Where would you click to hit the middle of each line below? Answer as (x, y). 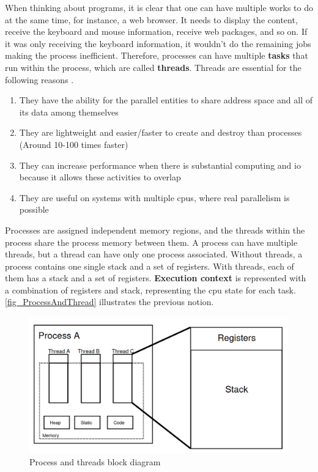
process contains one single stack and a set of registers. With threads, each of (150, 266)
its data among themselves (69, 112)
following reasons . (39, 79)
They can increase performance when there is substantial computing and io (160, 165)
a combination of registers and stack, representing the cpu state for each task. (150, 289)
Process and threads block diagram (95, 461)
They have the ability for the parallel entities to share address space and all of (166, 100)
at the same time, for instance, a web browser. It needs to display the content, (151, 19)
